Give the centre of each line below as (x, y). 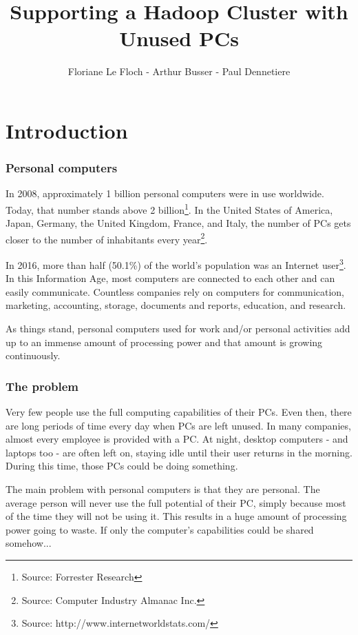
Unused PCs (179, 38)
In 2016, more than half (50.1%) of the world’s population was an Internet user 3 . (176, 264)
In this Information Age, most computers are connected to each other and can (170, 278)
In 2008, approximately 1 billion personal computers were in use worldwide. (165, 193)
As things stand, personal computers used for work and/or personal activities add (178, 329)
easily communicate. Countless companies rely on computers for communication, (175, 291)
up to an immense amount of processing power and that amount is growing (164, 342)
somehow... (29, 543)
